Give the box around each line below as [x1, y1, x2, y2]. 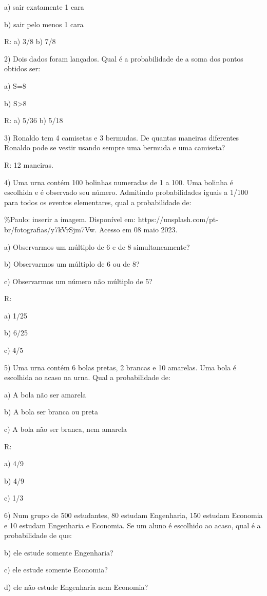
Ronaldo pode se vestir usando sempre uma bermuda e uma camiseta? [4, 142, 225, 153]
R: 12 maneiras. [4, 159, 53, 170]
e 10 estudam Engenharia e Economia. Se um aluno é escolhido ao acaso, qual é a [4, 520, 261, 530]
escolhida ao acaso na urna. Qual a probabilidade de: [4, 372, 170, 383]
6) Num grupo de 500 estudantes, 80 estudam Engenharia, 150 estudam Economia [4, 510, 263, 520]
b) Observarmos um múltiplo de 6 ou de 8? [4, 259, 140, 269]
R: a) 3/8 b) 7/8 [4, 36, 56, 47]
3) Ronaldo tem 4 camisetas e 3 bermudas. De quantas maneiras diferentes [4, 132, 239, 143]
